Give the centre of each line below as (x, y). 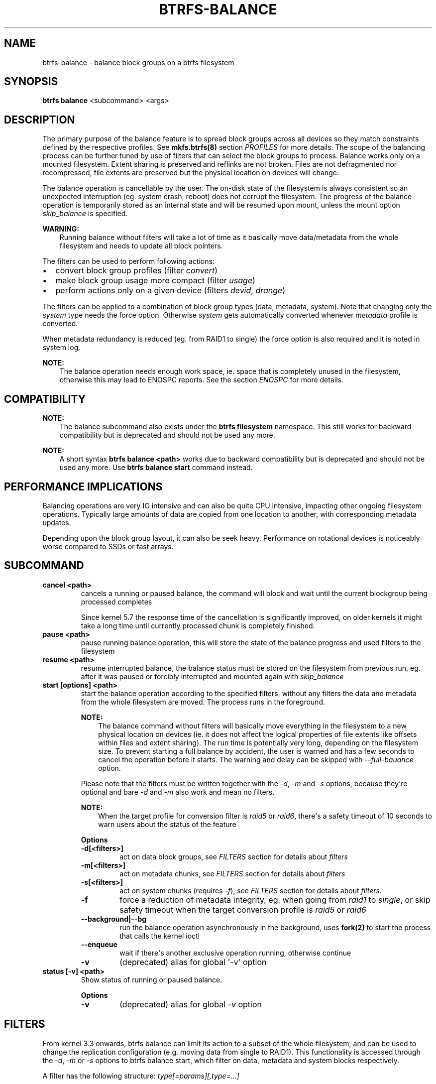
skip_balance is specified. (85, 214)
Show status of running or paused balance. (152, 979)
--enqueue (99, 944)
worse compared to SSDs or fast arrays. (108, 546)
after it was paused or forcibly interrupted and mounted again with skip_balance (212, 676)
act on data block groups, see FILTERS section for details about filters (234, 856)
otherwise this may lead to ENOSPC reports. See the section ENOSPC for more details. (201, 380)
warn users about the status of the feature (167, 824)
